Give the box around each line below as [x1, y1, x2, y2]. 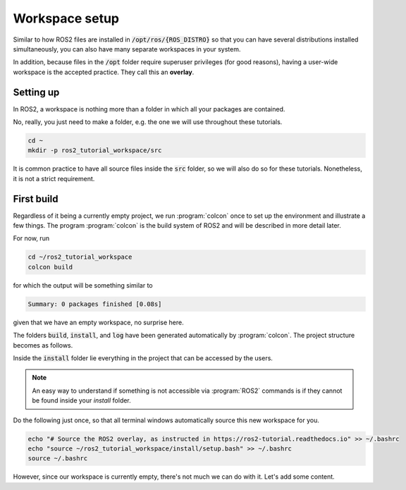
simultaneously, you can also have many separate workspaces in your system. [13, 44, 241, 53]
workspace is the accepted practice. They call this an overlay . [13, 68, 195, 76]
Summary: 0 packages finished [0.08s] [27, 300, 162, 308]
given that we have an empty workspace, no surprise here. [13, 318, 184, 326]
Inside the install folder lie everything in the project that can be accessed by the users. [13, 353, 273, 362]
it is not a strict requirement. [13, 174, 95, 183]
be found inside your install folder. [32, 396, 132, 405]
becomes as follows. [13, 341, 73, 349]
